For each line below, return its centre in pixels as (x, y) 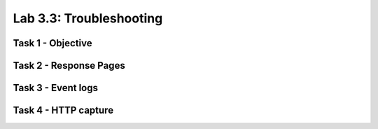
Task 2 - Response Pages (69, 66)
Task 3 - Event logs (55, 88)
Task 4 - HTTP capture (63, 110)
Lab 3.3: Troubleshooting (88, 18)
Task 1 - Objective (52, 43)
